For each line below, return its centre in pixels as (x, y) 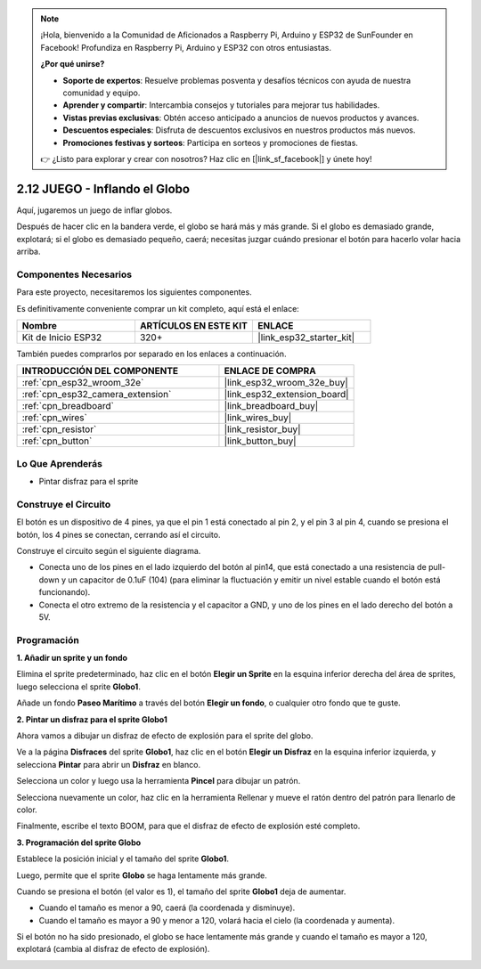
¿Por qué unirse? (73, 64)
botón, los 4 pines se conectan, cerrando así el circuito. (118, 534)
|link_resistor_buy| (262, 429)
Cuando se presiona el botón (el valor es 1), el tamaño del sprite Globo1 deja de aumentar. (181, 892)
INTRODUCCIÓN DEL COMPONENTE (100, 371)
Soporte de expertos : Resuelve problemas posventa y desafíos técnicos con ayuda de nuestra (237, 80)
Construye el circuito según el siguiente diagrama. (109, 550)
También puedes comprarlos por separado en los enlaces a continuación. (151, 354)
